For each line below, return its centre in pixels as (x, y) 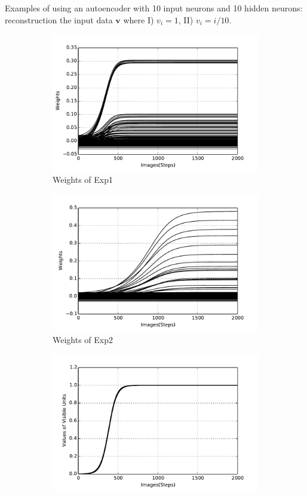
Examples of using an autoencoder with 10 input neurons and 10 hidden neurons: (154, 8)
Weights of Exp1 (83, 180)
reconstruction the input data (59, 19)
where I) (139, 19)
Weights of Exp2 (83, 339)
